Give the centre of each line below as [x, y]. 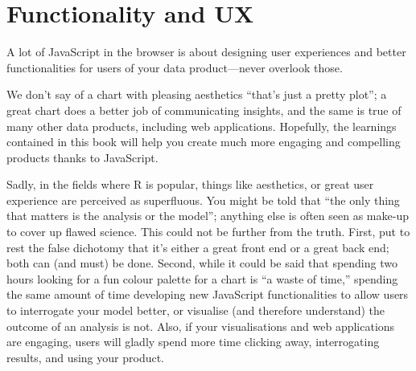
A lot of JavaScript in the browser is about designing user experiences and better [206, 52]
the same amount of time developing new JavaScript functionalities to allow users [208, 294]
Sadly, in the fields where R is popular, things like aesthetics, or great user [190, 184]
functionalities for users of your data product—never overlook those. [175, 67]
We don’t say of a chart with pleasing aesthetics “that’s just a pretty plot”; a [197, 94]
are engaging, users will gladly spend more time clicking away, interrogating [193, 342]
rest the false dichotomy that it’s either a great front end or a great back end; [198, 247]
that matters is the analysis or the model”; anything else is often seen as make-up [208, 216]
